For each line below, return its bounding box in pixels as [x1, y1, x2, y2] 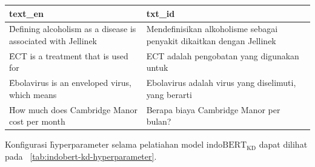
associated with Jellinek [9, 34, 98, 47]
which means [9, 88, 57, 100]
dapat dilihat [259, 138, 308, 151]
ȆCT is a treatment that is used [9, 49, 128, 62]
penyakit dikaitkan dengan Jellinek [146, 34, 276, 47]
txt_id [146, 7, 175, 19]
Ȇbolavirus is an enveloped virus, [9, 76, 131, 89]
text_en [9, 7, 44, 19]
